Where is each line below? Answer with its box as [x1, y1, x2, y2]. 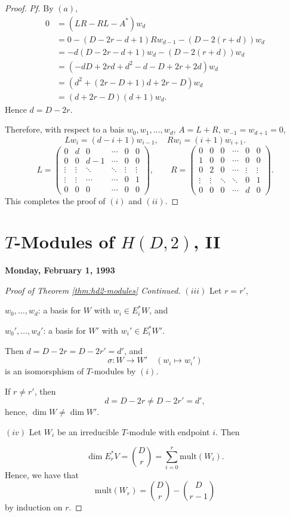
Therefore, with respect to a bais [5, 123, 125, 136]
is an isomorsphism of [5, 365, 84, 377]
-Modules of [14, 229, 115, 254]
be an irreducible [57, 425, 119, 438]
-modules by [91, 365, 136, 377]
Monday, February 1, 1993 [5, 264, 115, 276]
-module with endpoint [126, 425, 210, 438]
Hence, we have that [5, 468, 79, 481]
